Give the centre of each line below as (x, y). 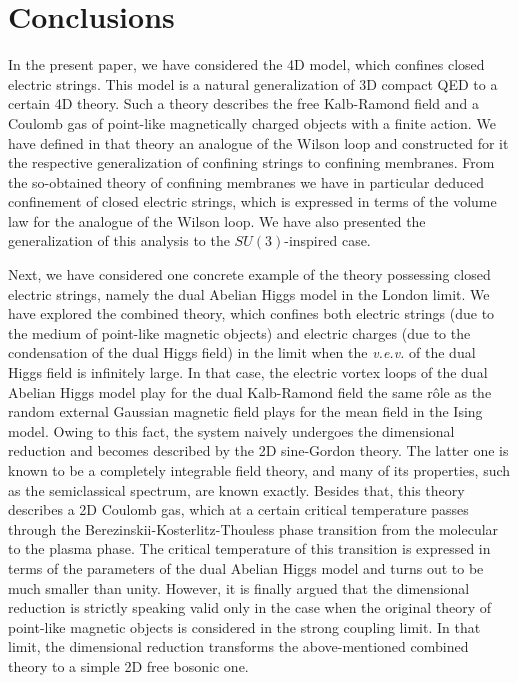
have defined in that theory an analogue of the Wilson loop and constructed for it (258, 142)
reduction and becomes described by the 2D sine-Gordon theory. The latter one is (258, 450)
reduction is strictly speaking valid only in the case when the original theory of (250, 607)
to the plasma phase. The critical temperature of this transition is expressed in (249, 548)
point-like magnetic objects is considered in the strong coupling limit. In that (244, 626)
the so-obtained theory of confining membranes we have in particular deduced (246, 181)
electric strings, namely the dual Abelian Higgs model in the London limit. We (249, 293)
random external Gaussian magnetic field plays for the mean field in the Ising (245, 411)
